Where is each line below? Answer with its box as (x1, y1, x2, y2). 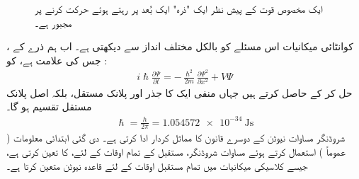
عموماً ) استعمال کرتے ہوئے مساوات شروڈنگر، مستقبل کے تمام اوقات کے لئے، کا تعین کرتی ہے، (6, 144, 346, 158)
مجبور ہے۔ (35, 15, 72, 30)
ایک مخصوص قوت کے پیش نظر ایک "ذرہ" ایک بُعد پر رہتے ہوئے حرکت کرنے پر (35, 1, 323, 16)
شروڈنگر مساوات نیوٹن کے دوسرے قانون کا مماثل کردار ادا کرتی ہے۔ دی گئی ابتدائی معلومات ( (6, 130, 346, 145)
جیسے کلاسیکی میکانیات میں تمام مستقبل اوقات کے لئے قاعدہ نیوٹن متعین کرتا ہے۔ (6, 158, 308, 173)
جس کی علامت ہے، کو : (6, 52, 108, 67)
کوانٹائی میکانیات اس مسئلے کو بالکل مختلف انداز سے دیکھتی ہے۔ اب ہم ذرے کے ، (6, 39, 353, 54)
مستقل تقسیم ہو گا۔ (6, 99, 92, 114)
